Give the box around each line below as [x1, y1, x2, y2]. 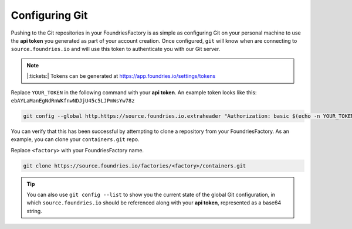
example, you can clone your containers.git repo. [11, 136, 140, 143]
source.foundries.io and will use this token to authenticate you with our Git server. [11, 46, 221, 53]
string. [26, 207, 42, 214]
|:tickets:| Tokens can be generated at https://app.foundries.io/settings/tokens [26, 73, 216, 80]
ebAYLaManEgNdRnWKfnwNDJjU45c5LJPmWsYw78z [11, 97, 135, 104]
